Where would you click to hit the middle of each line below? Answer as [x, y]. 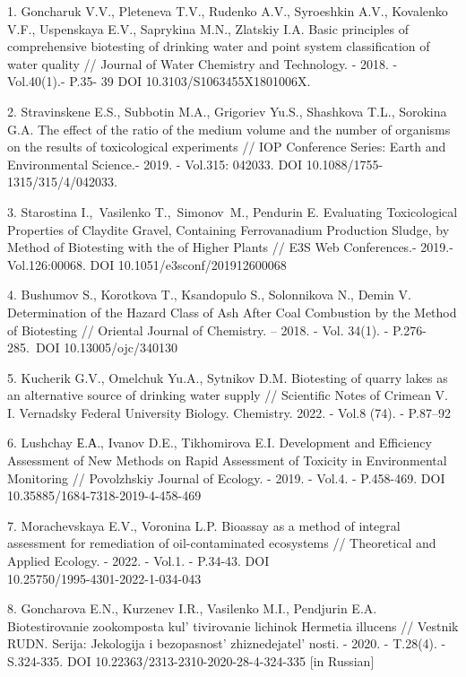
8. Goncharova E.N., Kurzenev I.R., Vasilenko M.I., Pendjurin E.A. [192, 608]
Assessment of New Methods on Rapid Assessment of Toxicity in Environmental [227, 460]
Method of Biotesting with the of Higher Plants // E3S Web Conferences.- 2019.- [230, 247]
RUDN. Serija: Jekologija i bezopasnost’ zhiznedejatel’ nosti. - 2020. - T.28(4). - [227, 643]
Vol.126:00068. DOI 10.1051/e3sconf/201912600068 [147, 264]
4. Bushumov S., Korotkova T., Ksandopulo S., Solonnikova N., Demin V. [209, 295]
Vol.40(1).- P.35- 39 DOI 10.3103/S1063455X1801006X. [159, 81]
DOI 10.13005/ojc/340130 [106, 347]
